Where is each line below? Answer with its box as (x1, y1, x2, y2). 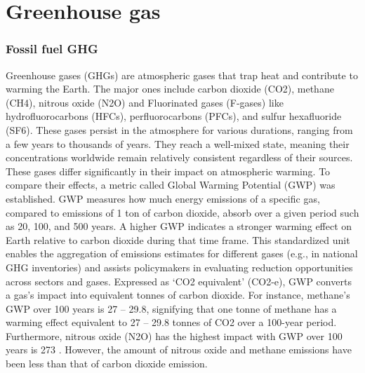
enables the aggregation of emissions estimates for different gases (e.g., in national (6, 246, 358, 261)
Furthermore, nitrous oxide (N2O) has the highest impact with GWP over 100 (6, 328, 343, 343)
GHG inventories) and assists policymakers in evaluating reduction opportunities (6, 259, 353, 274)
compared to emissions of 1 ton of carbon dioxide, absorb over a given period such (6, 205, 359, 219)
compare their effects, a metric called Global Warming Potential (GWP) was (6, 177, 336, 192)
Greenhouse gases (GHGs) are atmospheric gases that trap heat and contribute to (6, 67, 358, 82)
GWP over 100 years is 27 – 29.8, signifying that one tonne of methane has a (6, 301, 337, 316)
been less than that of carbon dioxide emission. (6, 356, 208, 371)
